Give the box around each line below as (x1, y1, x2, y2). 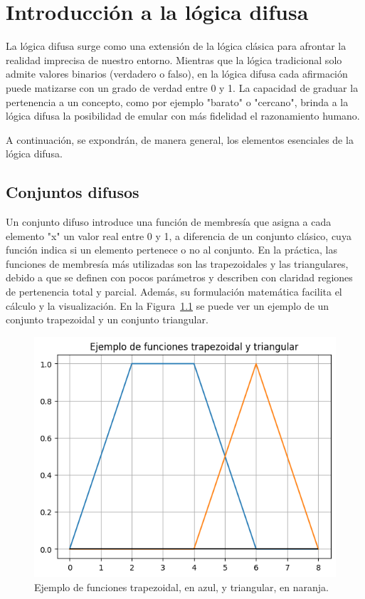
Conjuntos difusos (6, 181, 139, 203)
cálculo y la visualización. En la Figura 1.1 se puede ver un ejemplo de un (6, 298, 329, 313)
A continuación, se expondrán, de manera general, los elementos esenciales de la (6, 132, 354, 147)
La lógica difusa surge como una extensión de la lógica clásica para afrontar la (6, 38, 347, 53)
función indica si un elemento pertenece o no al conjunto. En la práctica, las (6, 242, 337, 257)
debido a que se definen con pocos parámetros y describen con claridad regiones (6, 270, 353, 285)
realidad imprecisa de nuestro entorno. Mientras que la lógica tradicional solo (6, 52, 342, 67)
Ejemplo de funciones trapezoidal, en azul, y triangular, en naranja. (34, 579, 329, 594)
